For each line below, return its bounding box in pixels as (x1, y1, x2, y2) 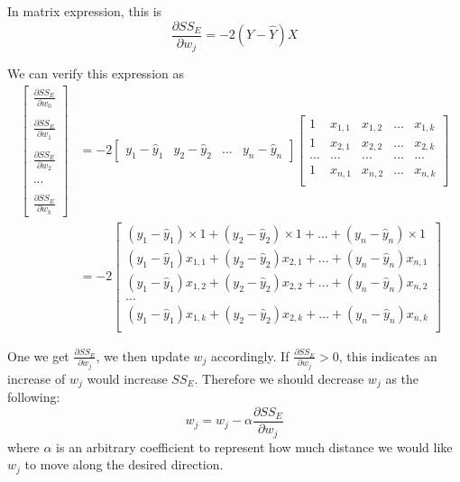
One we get (7, 346, 69, 365)
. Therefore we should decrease (194, 368, 364, 387)
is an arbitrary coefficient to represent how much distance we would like (56, 437, 453, 456)
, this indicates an (338, 346, 437, 365)
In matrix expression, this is (7, 2, 162, 20)
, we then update (96, 346, 189, 365)
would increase (87, 368, 168, 387)
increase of (7, 368, 66, 387)
